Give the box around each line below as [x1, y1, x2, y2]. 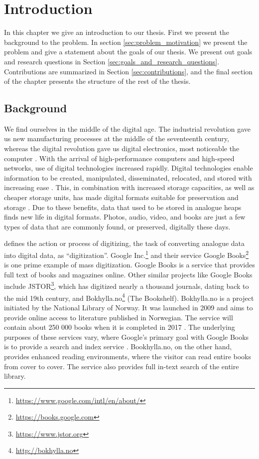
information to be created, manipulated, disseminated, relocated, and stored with [4, 172, 252, 183]
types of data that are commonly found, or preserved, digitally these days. [4, 221, 231, 231]
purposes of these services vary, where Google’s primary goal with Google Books [4, 331, 249, 342]
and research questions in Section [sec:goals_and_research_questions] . [4, 56, 220, 66]
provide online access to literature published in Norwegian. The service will [4, 312, 233, 322]
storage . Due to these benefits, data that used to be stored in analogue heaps [4, 202, 242, 212]
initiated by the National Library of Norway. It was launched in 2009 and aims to [4, 302, 253, 312]
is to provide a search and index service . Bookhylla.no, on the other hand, [4, 341, 232, 352]
